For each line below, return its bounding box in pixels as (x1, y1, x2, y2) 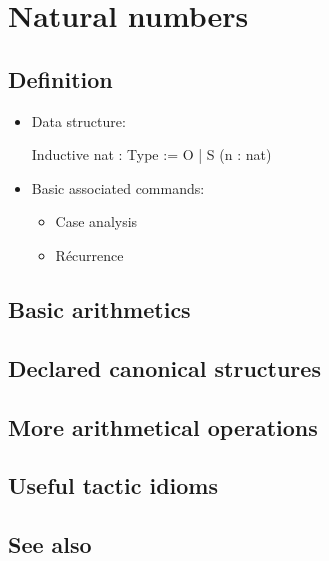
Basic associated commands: (31, 177, 205, 198)
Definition (8, 63, 113, 94)
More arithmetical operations (8, 411, 318, 442)
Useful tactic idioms (8, 470, 218, 501)
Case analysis (55, 211, 138, 232)
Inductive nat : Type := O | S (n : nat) (31, 144, 272, 165)
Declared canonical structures (8, 352, 321, 383)
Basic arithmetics (8, 293, 191, 324)
